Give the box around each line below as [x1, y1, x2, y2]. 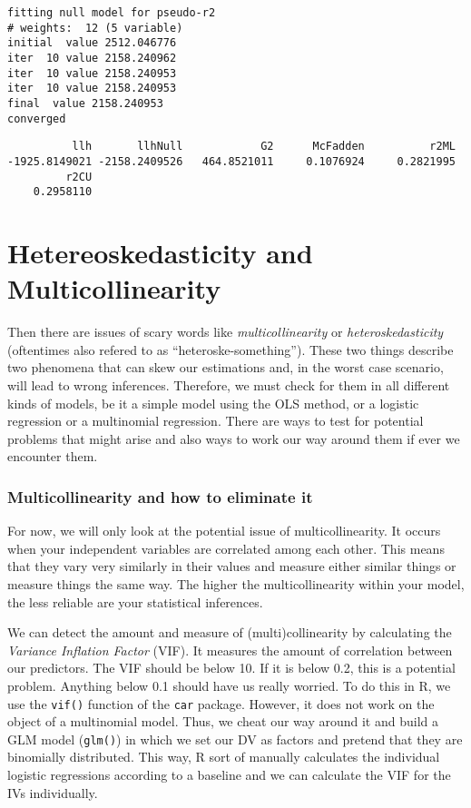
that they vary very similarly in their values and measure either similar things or [7, 557, 456, 576]
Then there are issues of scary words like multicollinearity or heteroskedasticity [7, 322, 444, 341]
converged [7, 112, 66, 125]
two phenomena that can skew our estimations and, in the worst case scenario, [7, 358, 444, 377]
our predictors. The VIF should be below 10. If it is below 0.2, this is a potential [7, 658, 456, 677]
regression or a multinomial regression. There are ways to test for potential [7, 411, 424, 430]
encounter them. [7, 447, 98, 466]
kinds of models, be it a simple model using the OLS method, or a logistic [7, 393, 419, 412]
